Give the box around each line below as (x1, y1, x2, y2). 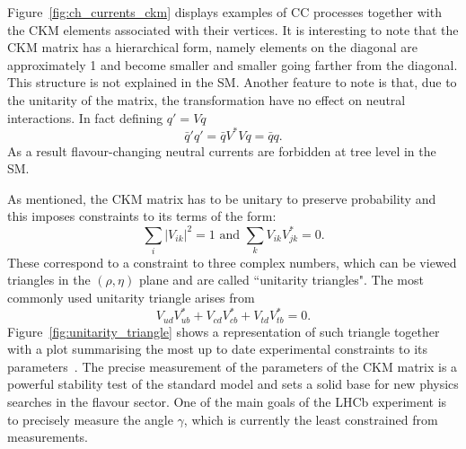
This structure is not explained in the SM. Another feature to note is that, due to (7, 73, 457, 92)
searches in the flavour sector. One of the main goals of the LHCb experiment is (7, 392, 447, 410)
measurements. (7, 427, 89, 446)
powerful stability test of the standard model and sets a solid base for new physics (7, 374, 459, 393)
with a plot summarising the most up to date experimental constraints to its (7, 339, 428, 358)
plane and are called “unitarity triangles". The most (138, 270, 424, 289)
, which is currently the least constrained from (183, 409, 438, 428)
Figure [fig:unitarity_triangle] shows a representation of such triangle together (7, 321, 440, 340)
